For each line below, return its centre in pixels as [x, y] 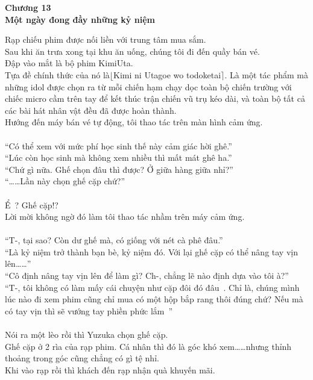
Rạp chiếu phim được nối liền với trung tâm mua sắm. [106, 39]
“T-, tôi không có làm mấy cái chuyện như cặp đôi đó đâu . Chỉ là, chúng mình [152, 287]
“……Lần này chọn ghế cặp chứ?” [65, 181]
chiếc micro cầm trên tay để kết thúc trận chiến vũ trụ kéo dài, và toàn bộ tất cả [155, 98]
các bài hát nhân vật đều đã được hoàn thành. [91, 110]
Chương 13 [28, 7]
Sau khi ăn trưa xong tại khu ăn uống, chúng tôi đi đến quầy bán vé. [132, 51]
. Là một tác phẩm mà [267, 74]
